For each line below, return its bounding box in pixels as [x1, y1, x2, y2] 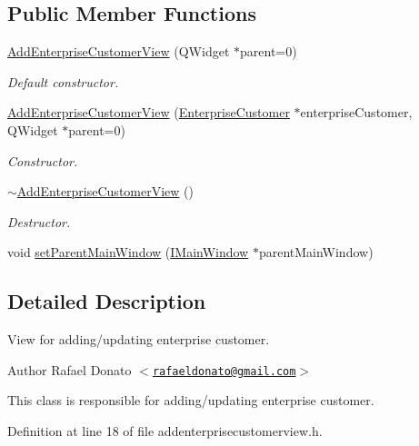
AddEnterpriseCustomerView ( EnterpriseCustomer [7, 103, 290, 122]
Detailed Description [7, 287, 206, 315]
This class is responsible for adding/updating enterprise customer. [7, 391, 374, 410]
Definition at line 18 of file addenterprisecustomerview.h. [7, 421, 323, 440]
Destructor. [7, 212, 71, 231]
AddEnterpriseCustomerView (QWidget [7, 42, 230, 61]
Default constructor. [7, 72, 119, 91]
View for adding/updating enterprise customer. [7, 330, 270, 349]
